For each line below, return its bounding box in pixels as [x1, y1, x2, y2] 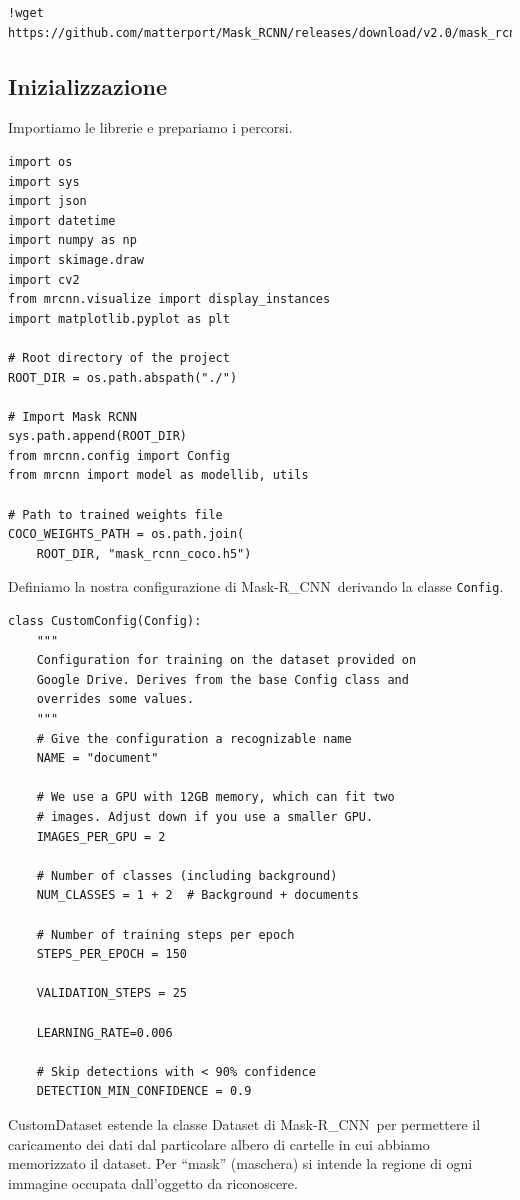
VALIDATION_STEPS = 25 [36, 986, 187, 1001]
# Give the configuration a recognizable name [36, 731, 352, 746]
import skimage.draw [8, 252, 145, 267]
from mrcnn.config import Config [8, 448, 230, 463]
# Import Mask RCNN [8, 409, 137, 424]
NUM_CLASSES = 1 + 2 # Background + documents [36, 888, 359, 903]
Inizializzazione [8, 70, 168, 101]
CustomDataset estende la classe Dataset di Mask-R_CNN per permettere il [8, 1113, 481, 1134]
